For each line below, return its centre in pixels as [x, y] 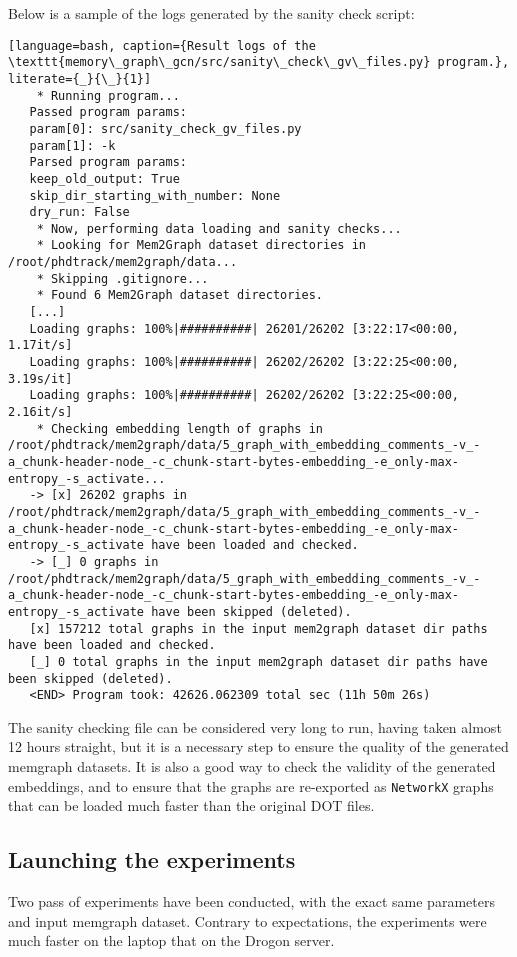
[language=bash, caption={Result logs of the [162, 45]
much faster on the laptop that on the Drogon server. [171, 940]
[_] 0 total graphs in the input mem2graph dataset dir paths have [258, 661]
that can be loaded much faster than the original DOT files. [191, 805]
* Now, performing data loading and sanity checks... [219, 228]
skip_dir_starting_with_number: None [155, 195]
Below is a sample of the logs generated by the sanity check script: [211, 13]
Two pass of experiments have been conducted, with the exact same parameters [251, 901]
